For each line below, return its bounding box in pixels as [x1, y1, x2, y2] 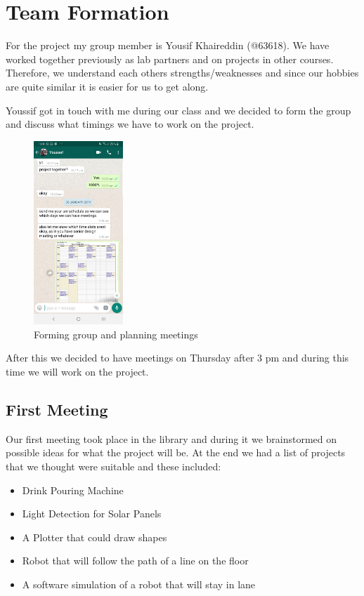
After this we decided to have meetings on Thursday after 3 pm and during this [6, 350, 349, 365]
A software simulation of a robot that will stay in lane [22, 576, 256, 591]
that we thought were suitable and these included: [6, 458, 221, 473]
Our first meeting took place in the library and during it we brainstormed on [6, 431, 337, 446]
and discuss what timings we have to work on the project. [6, 117, 254, 131]
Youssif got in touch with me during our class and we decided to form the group [6, 102, 351, 117]
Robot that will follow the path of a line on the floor [22, 553, 249, 568]
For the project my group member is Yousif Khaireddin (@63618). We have [6, 38, 330, 53]
